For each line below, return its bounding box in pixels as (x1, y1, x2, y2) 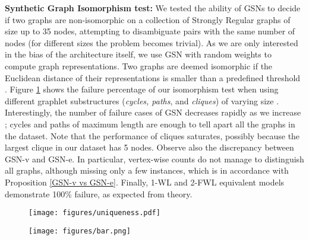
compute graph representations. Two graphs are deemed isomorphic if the (5, 59, 273, 72)
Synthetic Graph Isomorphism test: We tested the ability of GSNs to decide (5, 2, 301, 14)
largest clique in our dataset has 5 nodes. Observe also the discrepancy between (5, 141, 294, 153)
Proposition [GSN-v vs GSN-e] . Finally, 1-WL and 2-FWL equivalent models (5, 175, 285, 188)
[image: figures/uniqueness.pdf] (29, 209, 160, 217)
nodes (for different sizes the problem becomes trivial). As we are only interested (5, 36, 298, 49)
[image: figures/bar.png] (29, 226, 131, 235)
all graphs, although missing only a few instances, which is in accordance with (5, 164, 289, 177)
